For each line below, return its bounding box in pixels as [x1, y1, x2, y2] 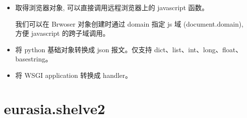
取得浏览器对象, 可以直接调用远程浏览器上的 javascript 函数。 [15, 2, 209, 12]
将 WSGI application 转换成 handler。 [15, 70, 132, 80]
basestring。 [15, 54, 52, 64]
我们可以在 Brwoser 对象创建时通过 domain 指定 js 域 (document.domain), [15, 18, 244, 29]
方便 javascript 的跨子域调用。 [15, 28, 109, 38]
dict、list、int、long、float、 [154, 44, 243, 54]
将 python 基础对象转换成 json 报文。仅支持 [15, 44, 152, 54]
